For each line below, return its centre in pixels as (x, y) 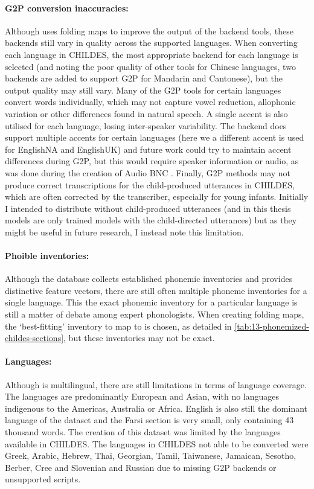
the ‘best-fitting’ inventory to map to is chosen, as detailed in (118, 326)
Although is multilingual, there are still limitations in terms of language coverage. (156, 384)
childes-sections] (34, 338)
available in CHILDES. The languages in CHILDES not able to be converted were (157, 443)
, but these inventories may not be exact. (139, 338)
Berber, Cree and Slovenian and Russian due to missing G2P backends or (141, 467)
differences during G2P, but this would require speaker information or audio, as (152, 161)
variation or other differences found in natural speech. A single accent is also (146, 113)
